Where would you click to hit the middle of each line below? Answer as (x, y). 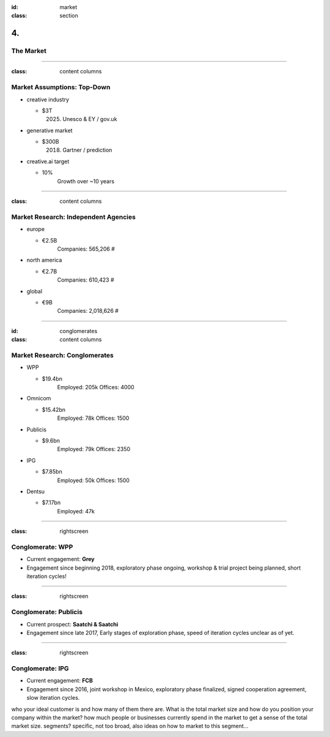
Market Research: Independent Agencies (73, 217)
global (35, 291)
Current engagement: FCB (60, 681)
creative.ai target (48, 161)
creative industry (48, 99)
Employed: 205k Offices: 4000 (96, 387)
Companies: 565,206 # (86, 249)
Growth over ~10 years (86, 181)
